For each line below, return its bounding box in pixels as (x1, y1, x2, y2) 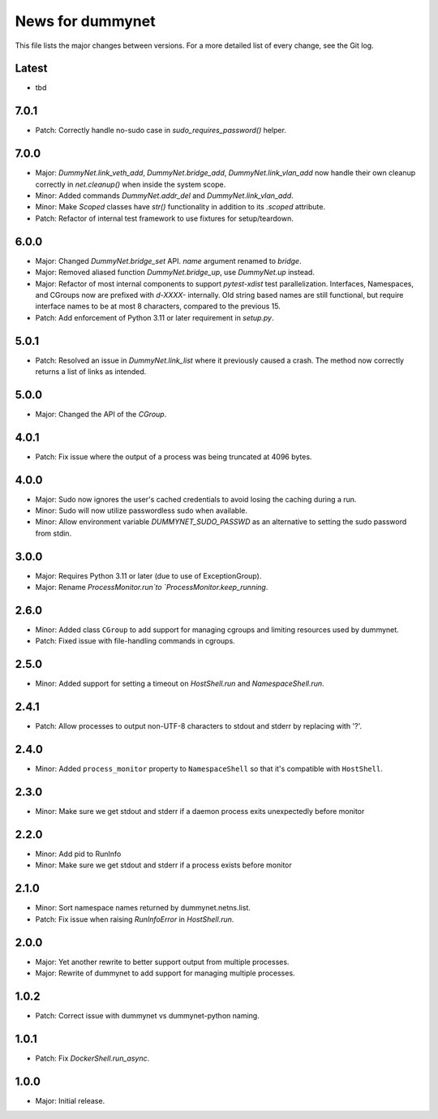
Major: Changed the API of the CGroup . (35, 409, 167, 419)
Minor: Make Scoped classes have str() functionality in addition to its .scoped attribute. (35, 202, 326, 212)
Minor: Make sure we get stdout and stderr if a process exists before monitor (35, 860, 292, 870)
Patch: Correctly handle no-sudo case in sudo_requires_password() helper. (35, 126, 287, 136)
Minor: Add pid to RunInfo (35, 849, 122, 859)
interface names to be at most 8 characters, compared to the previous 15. (35, 301, 281, 312)
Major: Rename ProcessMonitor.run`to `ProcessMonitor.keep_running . (35, 583, 268, 592)
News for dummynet (15, 12, 156, 30)
